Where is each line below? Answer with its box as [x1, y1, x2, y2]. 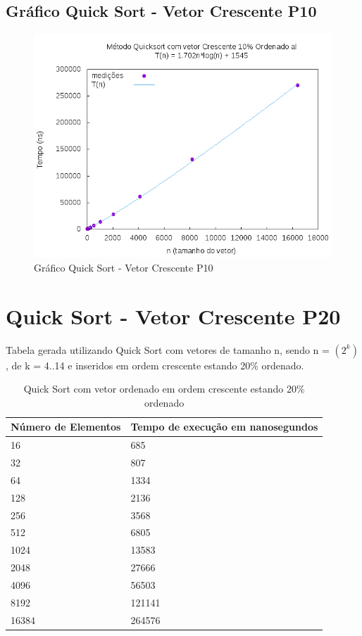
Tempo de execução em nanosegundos [130, 419, 318, 434]
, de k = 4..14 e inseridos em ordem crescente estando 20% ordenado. [6, 357, 304, 372]
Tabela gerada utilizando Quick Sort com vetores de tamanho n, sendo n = [6, 342, 330, 357]
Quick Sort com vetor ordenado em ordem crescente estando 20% [23, 381, 305, 396]
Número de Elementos [11, 419, 121, 434]
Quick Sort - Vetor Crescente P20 [6, 301, 341, 330]
